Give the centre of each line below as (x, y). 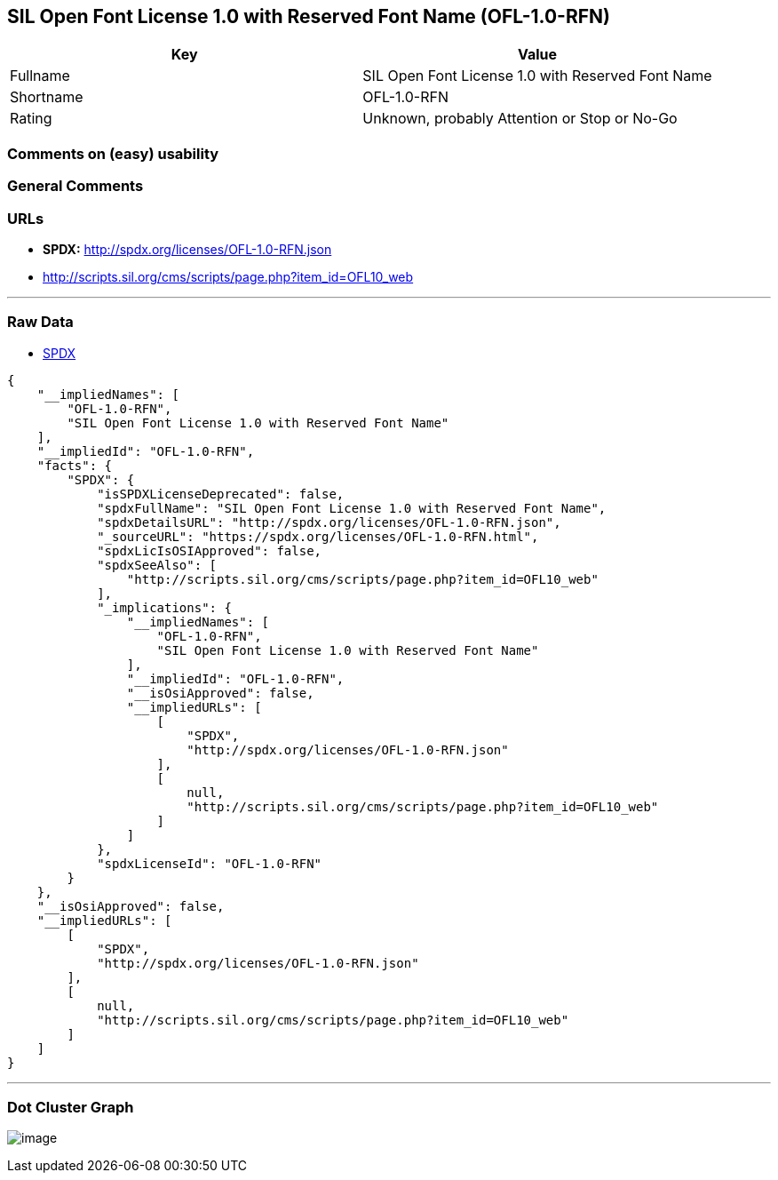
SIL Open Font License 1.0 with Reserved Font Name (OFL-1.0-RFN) (309, 16)
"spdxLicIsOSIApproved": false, (210, 550)
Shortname (47, 97)
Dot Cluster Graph (71, 1108)
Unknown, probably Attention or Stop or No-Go (520, 119)
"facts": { (75, 465)
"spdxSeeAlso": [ (157, 565)
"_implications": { (164, 607)
